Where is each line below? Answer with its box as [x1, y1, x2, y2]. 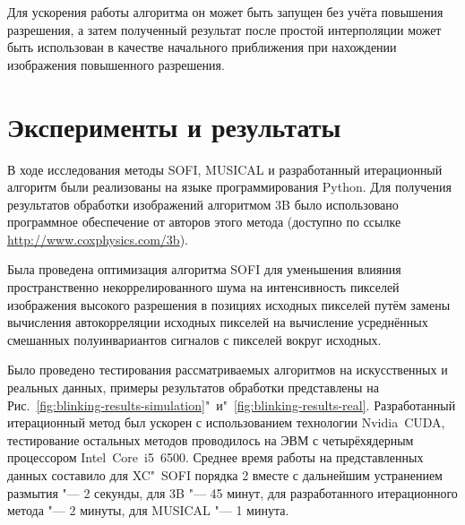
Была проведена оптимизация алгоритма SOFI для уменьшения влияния [7, 260, 401, 279]
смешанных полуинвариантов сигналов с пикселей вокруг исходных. [7, 330, 382, 349]
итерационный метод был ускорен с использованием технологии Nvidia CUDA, [7, 413, 445, 432]
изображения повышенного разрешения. [7, 55, 225, 73]
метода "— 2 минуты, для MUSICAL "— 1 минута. [7, 501, 289, 520]
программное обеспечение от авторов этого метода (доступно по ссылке [7, 212, 401, 231]
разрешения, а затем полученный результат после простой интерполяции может [7, 20, 442, 39]
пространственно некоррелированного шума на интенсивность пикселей [7, 278, 400, 297]
